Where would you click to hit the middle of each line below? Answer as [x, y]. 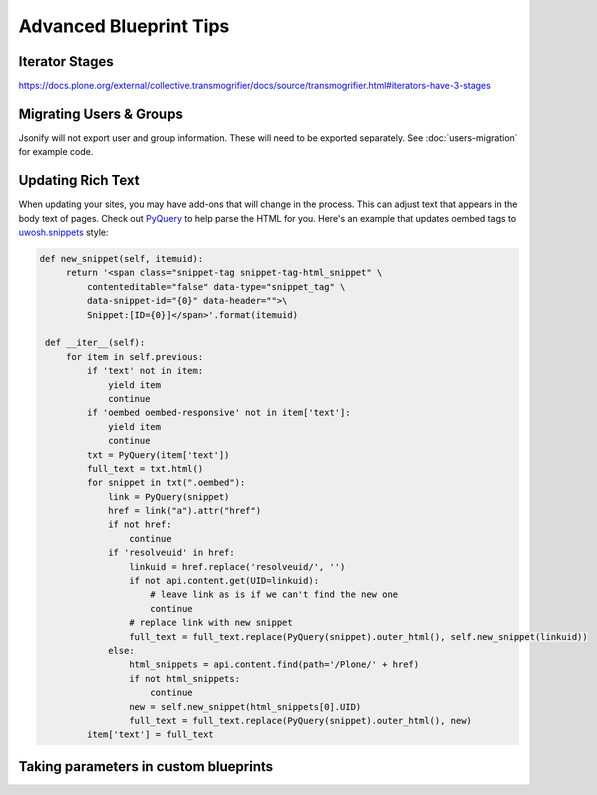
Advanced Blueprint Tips [124, 26]
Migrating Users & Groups [101, 113]
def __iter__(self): [95, 343]
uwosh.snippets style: [63, 232]
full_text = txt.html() [145, 468]
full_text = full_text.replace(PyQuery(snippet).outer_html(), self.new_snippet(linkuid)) [358, 636]
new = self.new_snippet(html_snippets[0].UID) [245, 706]
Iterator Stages [66, 61]
